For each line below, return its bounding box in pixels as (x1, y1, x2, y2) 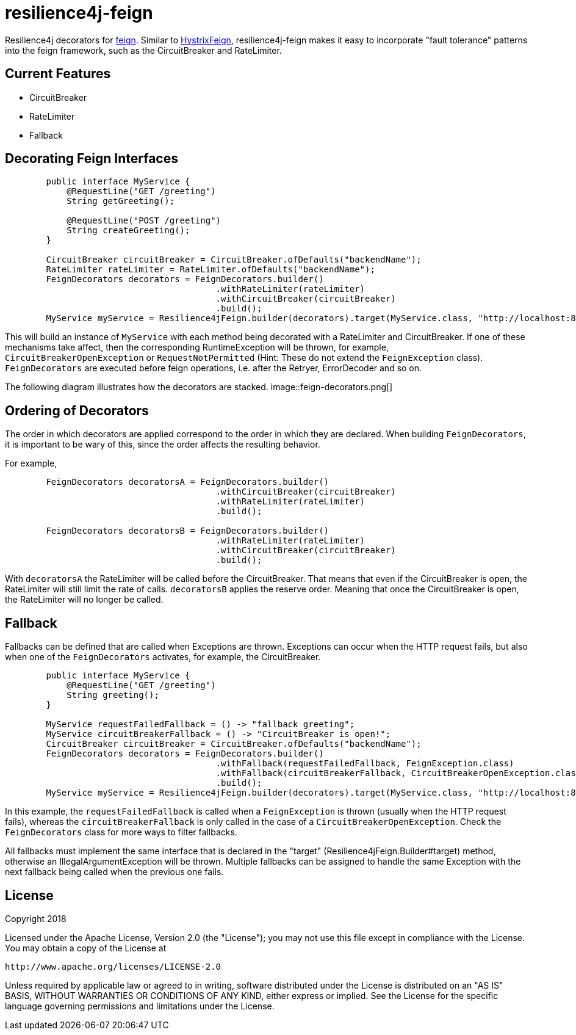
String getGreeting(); (67, 196, 175, 206)
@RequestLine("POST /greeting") (67, 216, 221, 226)
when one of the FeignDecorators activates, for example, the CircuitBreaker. (5, 652, 321, 663)
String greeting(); (67, 690, 159, 700)
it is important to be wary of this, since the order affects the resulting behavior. (5, 439, 320, 450)
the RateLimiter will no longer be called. (5, 594, 164, 605)
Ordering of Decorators (5, 402, 149, 418)
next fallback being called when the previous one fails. (5, 866, 224, 877)
